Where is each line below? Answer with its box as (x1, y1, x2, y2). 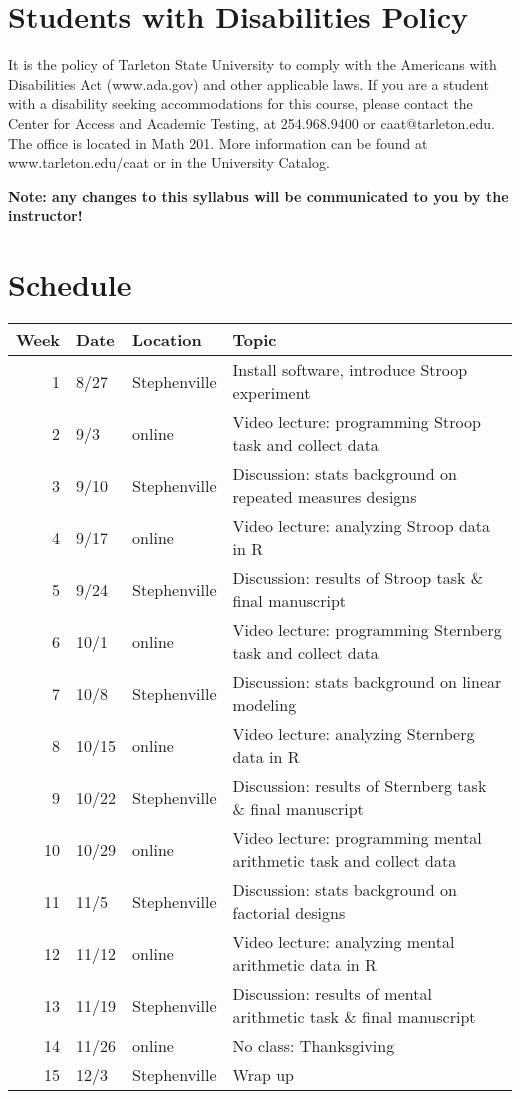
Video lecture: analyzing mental (232, 930, 455, 953)
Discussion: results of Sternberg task (232, 774, 487, 797)
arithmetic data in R (232, 953, 377, 976)
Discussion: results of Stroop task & (232, 566, 484, 589)
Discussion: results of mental (232, 982, 432, 1005)
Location (132, 328, 202, 351)
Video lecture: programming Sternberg (232, 618, 502, 641)
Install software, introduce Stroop (232, 358, 468, 381)
